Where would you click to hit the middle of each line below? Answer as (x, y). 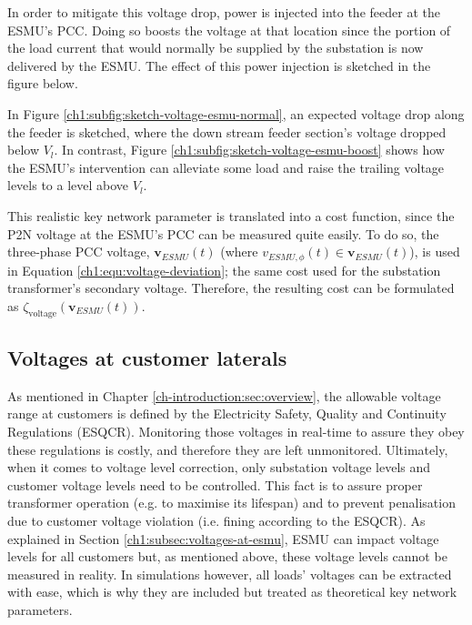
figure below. (43, 83)
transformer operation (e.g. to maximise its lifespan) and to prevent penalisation (231, 503)
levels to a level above (68, 185)
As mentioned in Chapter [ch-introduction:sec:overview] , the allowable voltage (224, 395)
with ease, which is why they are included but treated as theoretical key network (232, 592)
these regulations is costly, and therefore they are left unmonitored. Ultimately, (228, 449)
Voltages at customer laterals (147, 357)
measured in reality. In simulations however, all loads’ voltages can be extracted (230, 574)
